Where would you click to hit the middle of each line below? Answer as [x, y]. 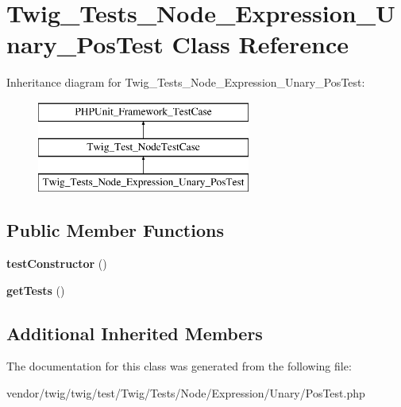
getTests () [36, 290]
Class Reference [260, 44]
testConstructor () [57, 264]
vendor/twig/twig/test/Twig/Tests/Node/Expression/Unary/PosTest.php [186, 393]
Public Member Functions [115, 230]
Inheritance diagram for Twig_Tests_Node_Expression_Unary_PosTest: [186, 82]
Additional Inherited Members [135, 333]
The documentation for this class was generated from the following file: [179, 366]
